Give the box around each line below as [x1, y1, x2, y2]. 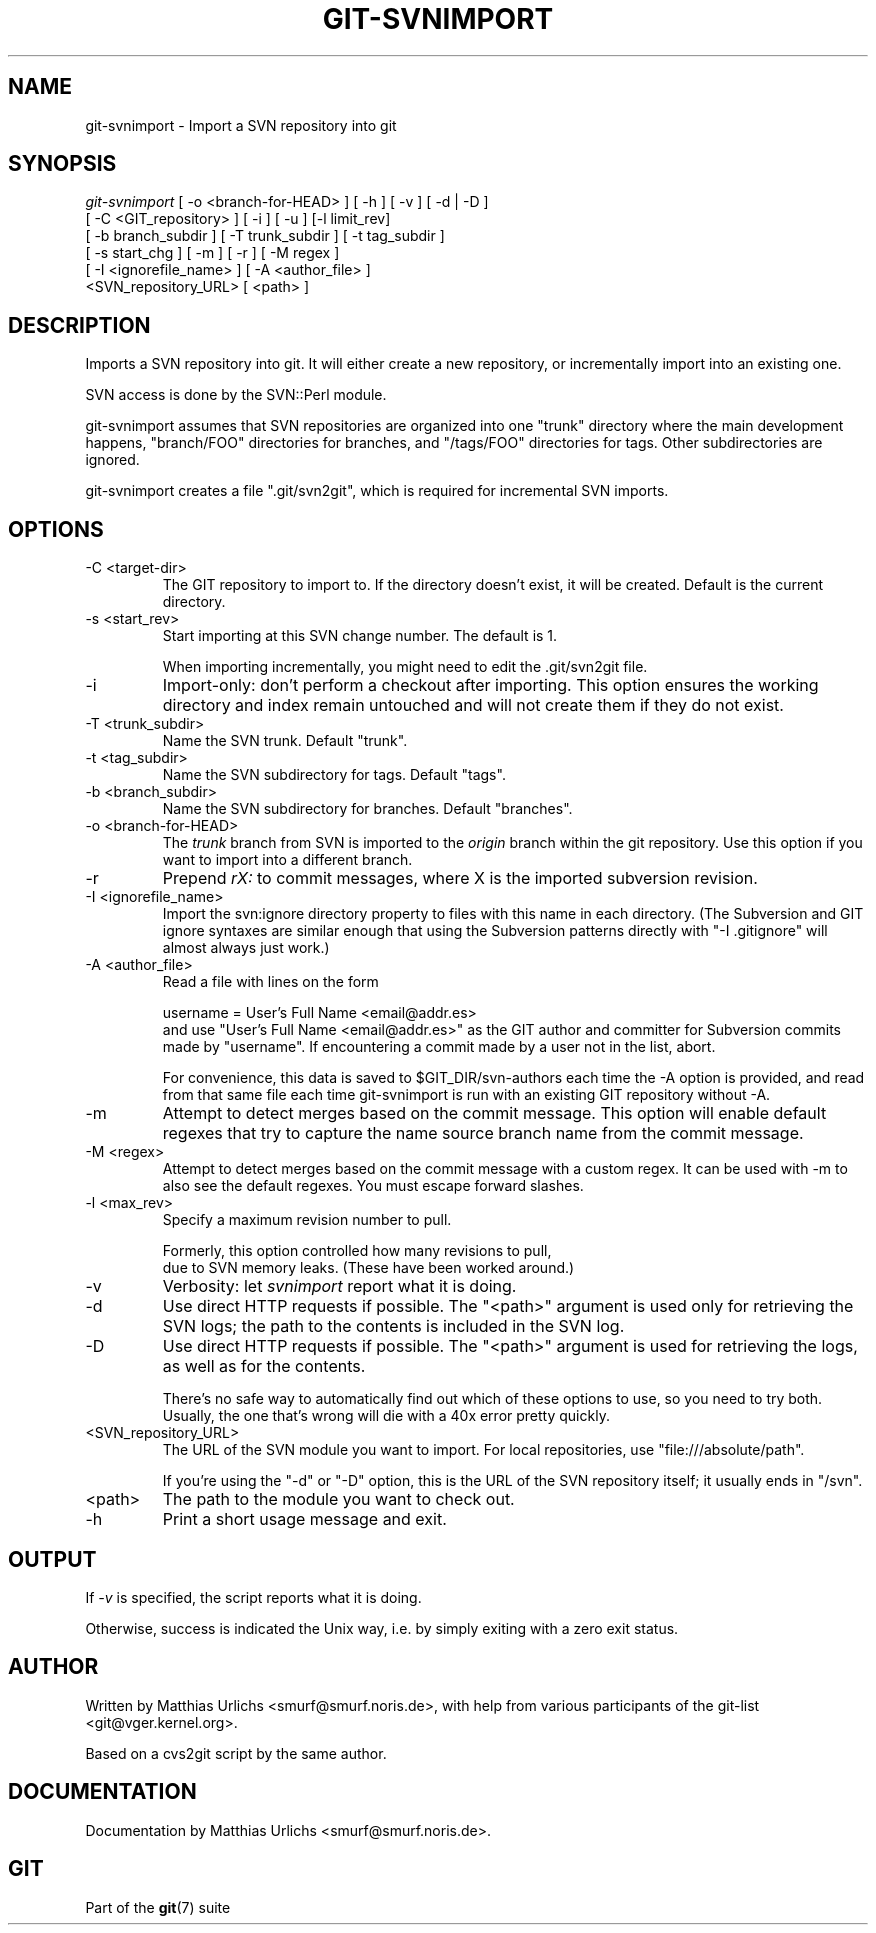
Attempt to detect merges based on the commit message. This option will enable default [162, 1103, 827, 1124]
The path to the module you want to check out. [162, 1489, 515, 1510]
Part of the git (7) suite [85, 1898, 231, 1916]
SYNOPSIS [8, 151, 117, 177]
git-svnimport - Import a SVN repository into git [85, 116, 397, 134]
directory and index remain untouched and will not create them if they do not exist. [162, 695, 784, 716]
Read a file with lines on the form [162, 973, 379, 991]
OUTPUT [8, 1546, 97, 1572]
